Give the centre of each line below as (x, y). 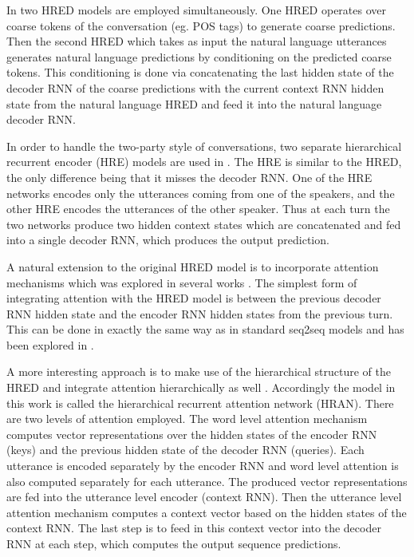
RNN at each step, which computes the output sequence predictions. (174, 543)
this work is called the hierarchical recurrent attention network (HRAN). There (200, 403)
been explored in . (50, 344)
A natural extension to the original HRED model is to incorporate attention (193, 266)
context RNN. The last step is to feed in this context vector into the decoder (194, 528)
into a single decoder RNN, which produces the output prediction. (168, 240)
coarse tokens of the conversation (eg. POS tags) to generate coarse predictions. (201, 25)
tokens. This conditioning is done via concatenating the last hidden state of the (200, 72)
